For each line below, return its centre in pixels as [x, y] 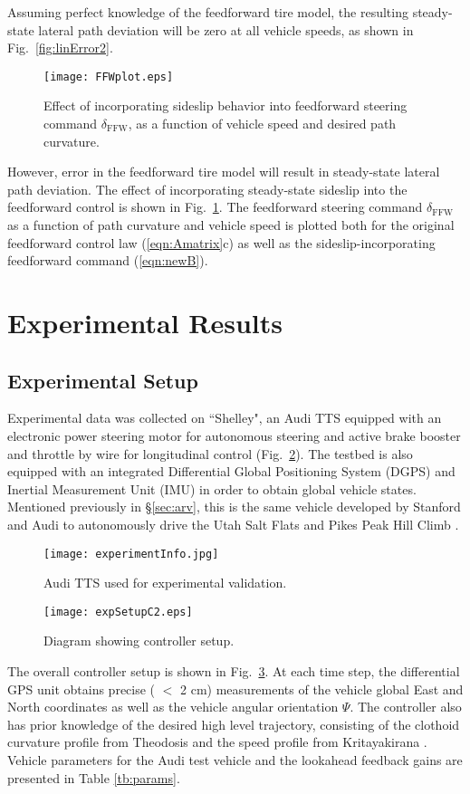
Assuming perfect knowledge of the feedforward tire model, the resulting [208, 12]
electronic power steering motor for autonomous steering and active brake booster [234, 435]
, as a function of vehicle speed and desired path [262, 124]
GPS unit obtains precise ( [82, 689]
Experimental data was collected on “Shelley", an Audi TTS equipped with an [225, 418]
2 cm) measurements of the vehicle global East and [322, 689]
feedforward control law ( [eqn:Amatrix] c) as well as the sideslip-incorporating [221, 242]
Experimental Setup [103, 380]
